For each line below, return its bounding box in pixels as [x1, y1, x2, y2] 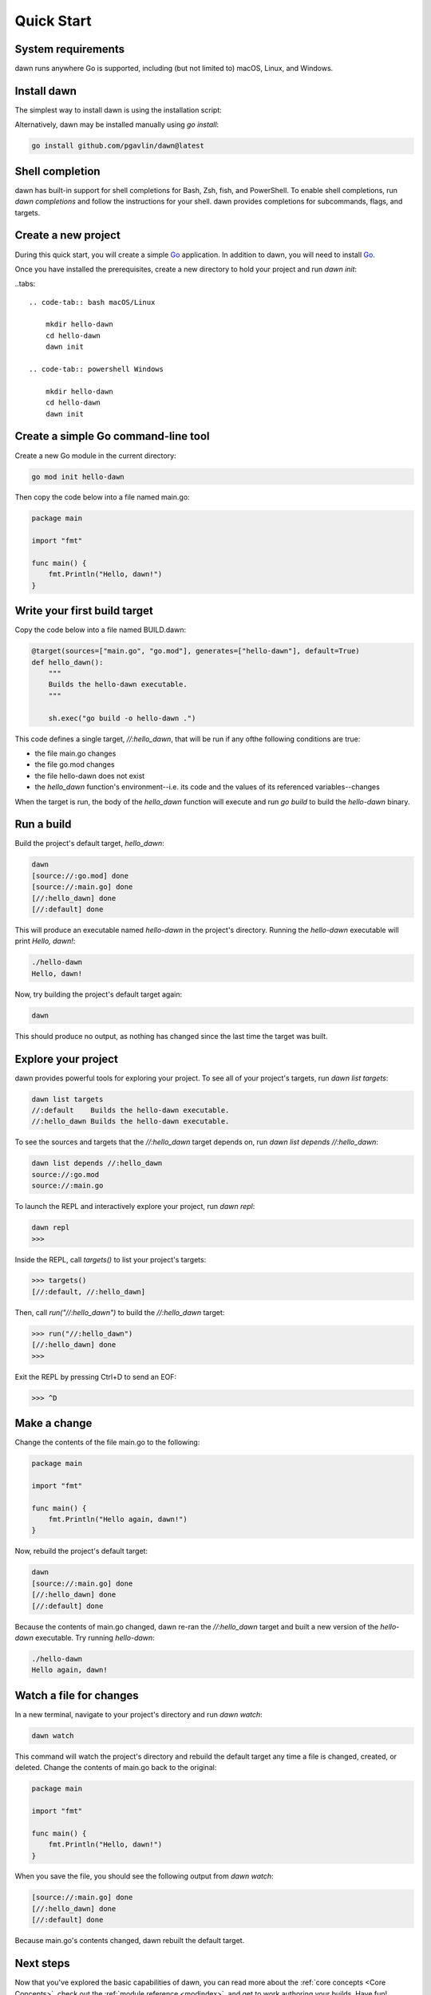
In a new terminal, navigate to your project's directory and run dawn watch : [14, 1709, 263, 1719]
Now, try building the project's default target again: [14, 990, 183, 999]
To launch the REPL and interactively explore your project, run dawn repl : [14, 1202, 255, 1211]
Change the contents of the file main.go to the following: [14, 1437, 200, 1448]
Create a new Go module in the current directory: [14, 451, 176, 460]
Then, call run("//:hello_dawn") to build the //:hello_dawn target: [14, 1307, 225, 1317]
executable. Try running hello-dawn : [34, 1633, 155, 1642]
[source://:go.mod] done [31, 871, 129, 880]
